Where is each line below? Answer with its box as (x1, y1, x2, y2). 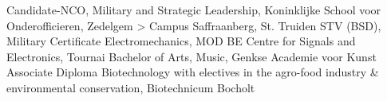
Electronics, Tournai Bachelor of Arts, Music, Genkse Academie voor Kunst (6, 48, 377, 64)
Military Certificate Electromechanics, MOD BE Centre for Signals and (6, 33, 356, 49)
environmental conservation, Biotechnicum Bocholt (6, 79, 255, 95)
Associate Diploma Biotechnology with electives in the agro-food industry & (6, 64, 379, 80)
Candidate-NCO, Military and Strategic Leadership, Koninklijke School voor (6, 2, 381, 17)
